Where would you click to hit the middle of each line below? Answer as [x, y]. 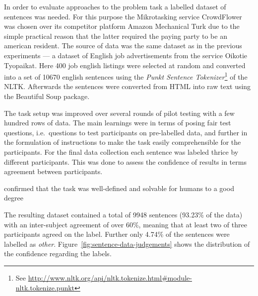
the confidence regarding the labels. [58, 253]
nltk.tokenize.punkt [45, 287]
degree [14, 198]
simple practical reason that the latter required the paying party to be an [116, 36]
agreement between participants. [53, 171]
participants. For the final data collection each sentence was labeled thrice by [121, 151]
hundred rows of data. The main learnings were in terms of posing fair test [118, 123]
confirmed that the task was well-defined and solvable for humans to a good [119, 188]
